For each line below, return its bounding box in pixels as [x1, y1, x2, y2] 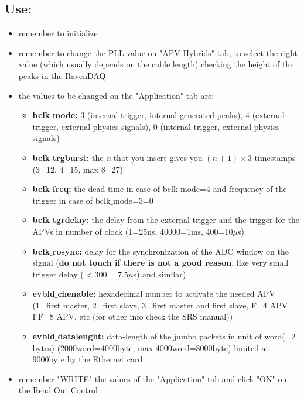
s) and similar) [133, 267, 186, 280]
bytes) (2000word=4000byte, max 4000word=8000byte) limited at [32, 341, 269, 354]
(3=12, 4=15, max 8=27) [32, 163, 123, 175]
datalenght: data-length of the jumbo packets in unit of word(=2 [57, 330, 296, 342]
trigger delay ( [32, 267, 84, 280]
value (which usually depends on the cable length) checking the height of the [18, 58, 294, 70]
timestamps [254, 151, 296, 163]
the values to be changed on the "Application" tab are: [18, 89, 214, 101]
